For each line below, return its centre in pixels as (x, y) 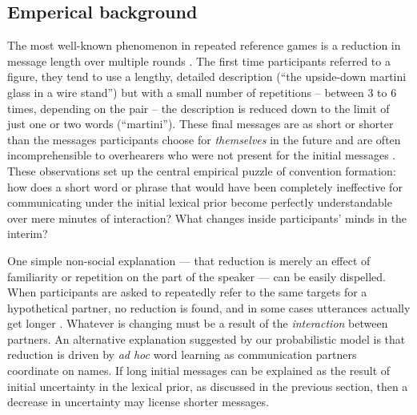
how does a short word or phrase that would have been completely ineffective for (205, 186)
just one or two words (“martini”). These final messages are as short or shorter (200, 124)
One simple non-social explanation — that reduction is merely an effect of (189, 260)
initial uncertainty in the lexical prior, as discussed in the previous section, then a (208, 386)
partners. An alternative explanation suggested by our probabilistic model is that (206, 338)
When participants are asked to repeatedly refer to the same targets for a (187, 292)
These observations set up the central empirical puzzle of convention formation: (202, 170)
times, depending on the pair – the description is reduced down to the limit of (198, 108)
